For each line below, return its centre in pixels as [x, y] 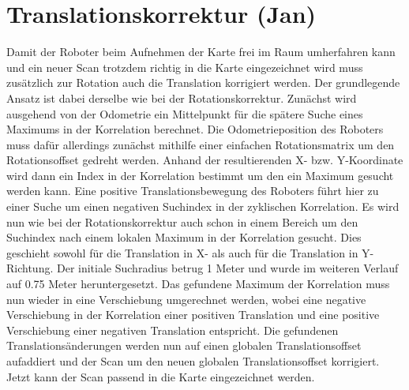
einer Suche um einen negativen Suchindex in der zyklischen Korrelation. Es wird [203, 206]
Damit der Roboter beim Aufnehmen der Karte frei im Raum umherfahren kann [201, 52]
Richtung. [30, 268]
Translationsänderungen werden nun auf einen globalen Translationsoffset [184, 345]
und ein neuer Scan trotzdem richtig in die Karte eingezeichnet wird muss [185, 67]
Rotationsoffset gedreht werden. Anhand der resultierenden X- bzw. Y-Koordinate [205, 160]
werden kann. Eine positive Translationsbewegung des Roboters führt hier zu [193, 191]
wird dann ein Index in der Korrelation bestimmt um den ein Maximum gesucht [200, 175]
